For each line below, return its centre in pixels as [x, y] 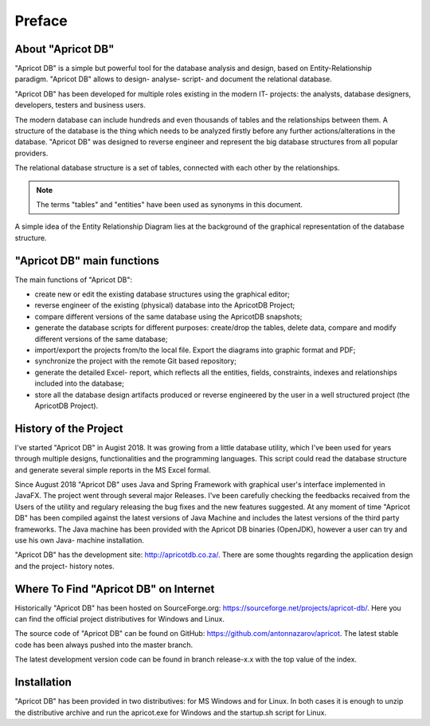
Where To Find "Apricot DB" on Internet [115, 589]
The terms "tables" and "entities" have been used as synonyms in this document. [169, 204]
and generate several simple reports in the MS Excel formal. [113, 469]
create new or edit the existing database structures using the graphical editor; [162, 294]
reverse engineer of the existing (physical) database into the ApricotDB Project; [165, 305]
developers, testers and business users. [80, 105]
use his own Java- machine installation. [80, 540]
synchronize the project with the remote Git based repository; [135, 361]
